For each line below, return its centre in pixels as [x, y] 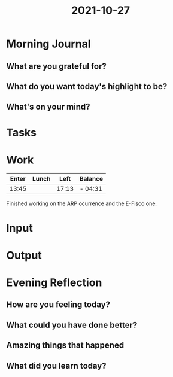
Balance [91, 179]
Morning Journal [48, 44]
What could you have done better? [72, 325]
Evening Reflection [54, 283]
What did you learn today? [56, 366]
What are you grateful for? [56, 66]
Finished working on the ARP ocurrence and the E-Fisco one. [82, 203]
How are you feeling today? [58, 305]
